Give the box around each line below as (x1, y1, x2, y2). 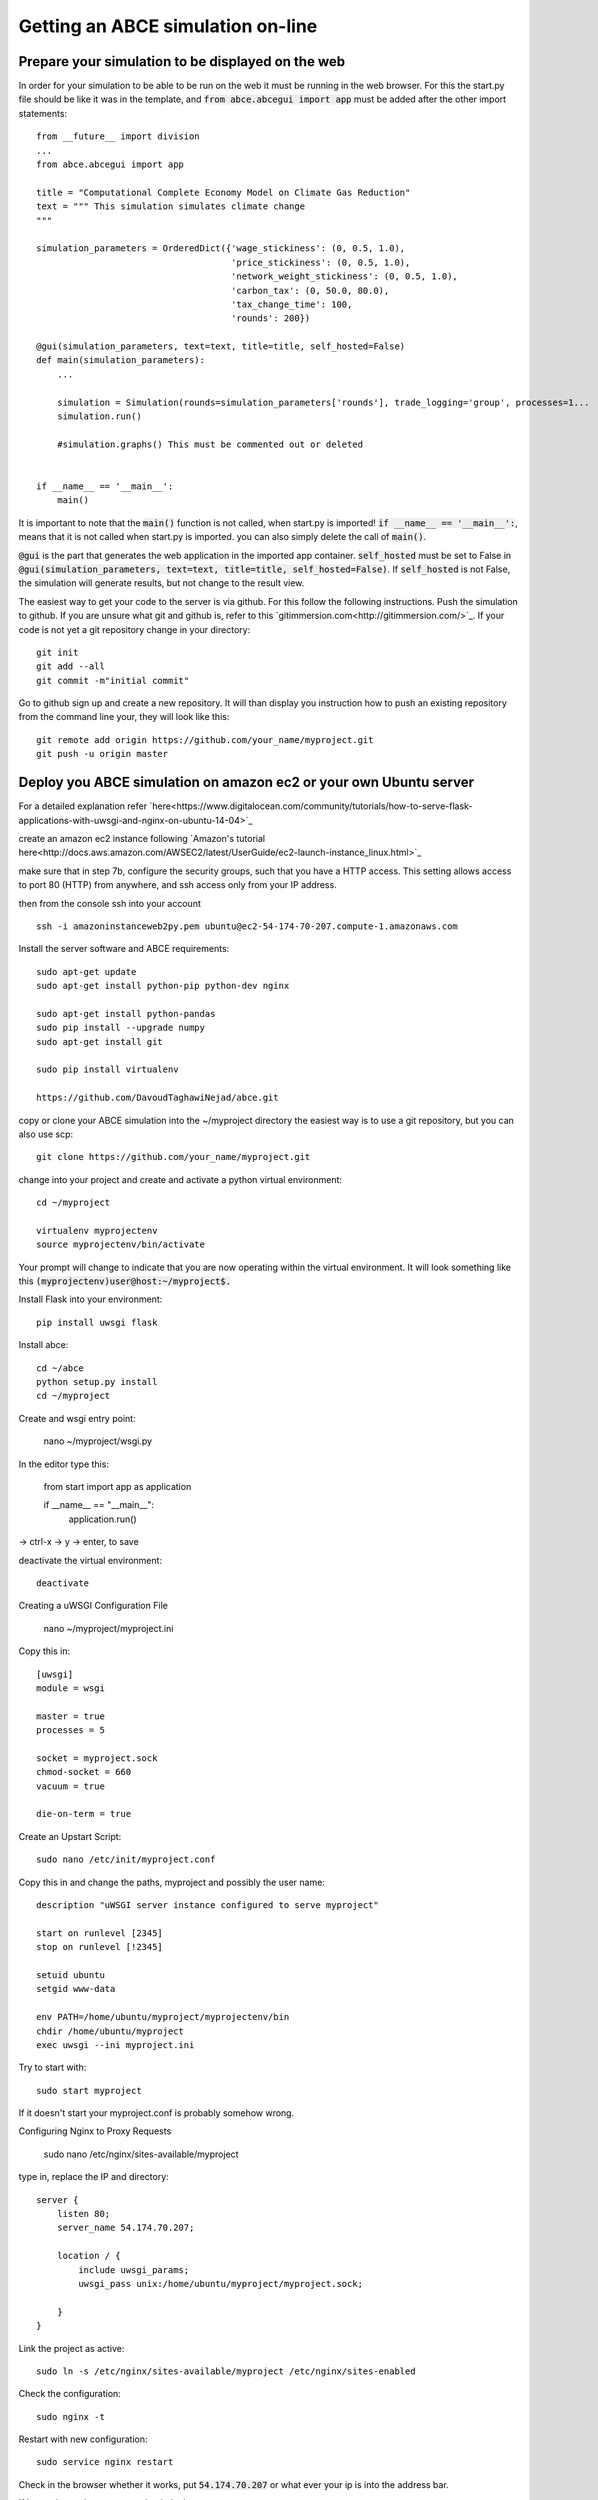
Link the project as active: (18, 2342, 125, 2354)
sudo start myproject (36, 2085, 142, 2096)
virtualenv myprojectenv (36, 1225, 158, 1236)
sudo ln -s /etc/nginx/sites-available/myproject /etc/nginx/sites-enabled (36, 2365, 416, 2377)
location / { (56, 2250, 121, 2262)
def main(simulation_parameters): (36, 355, 205, 366)
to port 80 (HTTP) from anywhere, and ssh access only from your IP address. (18, 879, 337, 891)
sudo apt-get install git (36, 1036, 164, 1047)
